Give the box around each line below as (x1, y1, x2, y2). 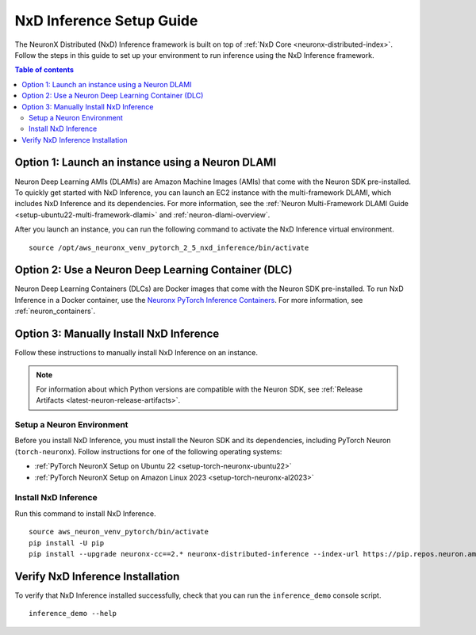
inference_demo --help (29, 609, 117, 618)
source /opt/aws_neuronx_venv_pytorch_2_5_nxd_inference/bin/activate (29, 243, 309, 252)
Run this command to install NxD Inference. (14, 508, 156, 518)
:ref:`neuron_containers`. (14, 306, 95, 316)
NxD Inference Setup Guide (14, 12, 198, 29)
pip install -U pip (29, 538, 105, 547)
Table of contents (14, 65, 75, 75)
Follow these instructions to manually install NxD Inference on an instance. (14, 348, 258, 358)
